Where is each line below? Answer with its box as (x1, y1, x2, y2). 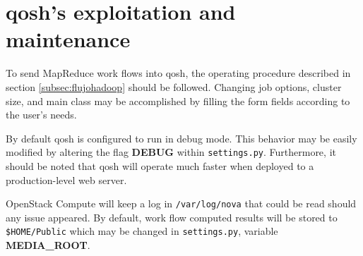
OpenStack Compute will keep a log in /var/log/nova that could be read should (6, 196, 357, 211)
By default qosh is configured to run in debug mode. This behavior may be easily (6, 130, 357, 145)
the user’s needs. (6, 107, 77, 122)
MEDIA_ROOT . (6, 238, 90, 252)
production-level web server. (6, 172, 127, 187)
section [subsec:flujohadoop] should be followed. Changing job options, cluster (6, 79, 342, 94)
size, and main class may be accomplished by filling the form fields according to (6, 93, 350, 108)
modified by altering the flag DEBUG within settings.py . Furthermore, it (6, 145, 336, 159)
